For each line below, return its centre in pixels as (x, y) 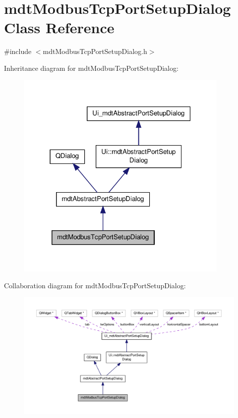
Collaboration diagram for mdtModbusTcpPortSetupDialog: (95, 285)
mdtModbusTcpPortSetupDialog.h (95, 51)
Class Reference (59, 27)
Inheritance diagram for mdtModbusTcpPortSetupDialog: (91, 68)
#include (18, 51)
